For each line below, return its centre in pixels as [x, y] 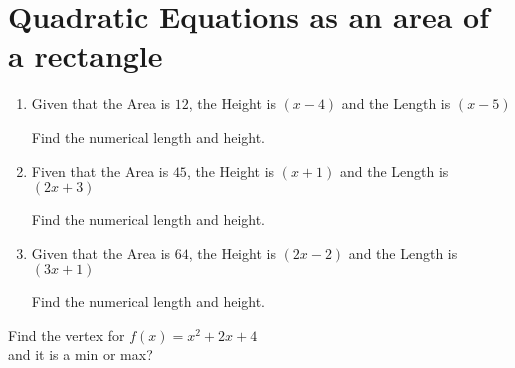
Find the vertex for [66, 334]
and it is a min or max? [80, 354]
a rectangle [85, 55]
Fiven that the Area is [100, 170]
